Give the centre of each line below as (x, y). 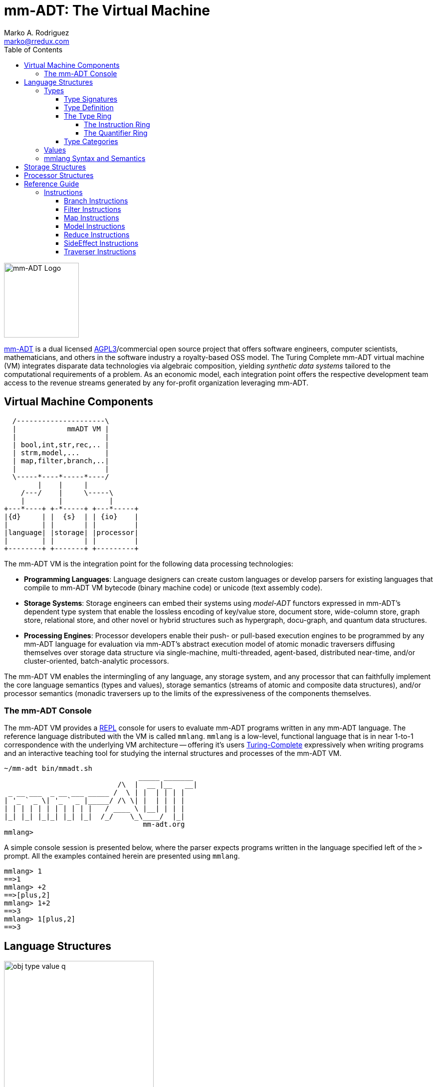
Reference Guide (52, 183)
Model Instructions (95, 226)
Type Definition (89, 107)
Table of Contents (33, 49)
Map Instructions (92, 217)
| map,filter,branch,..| (61, 460)
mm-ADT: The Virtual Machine (107, 10)
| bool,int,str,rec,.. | (61, 445)
